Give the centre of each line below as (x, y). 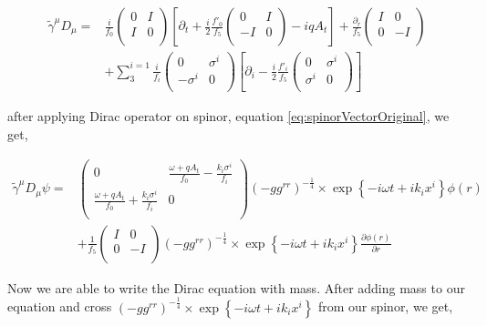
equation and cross (60, 306)
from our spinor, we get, (385, 306)
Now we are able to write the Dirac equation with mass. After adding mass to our (236, 287)
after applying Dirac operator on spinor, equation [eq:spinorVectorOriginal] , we (228, 116)
